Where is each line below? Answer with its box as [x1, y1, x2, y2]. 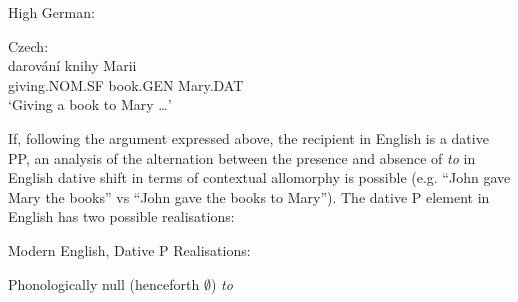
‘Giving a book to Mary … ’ [8, 94, 172, 115]
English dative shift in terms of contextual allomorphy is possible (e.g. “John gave [8, 167, 511, 188]
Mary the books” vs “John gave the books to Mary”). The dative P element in [8, 186, 490, 207]
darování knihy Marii [8, 55, 137, 76]
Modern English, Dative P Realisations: [8, 239, 251, 260]
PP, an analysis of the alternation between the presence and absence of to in [8, 147, 476, 168]
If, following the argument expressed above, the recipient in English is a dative [8, 127, 489, 148]
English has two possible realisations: [8, 206, 235, 227]
